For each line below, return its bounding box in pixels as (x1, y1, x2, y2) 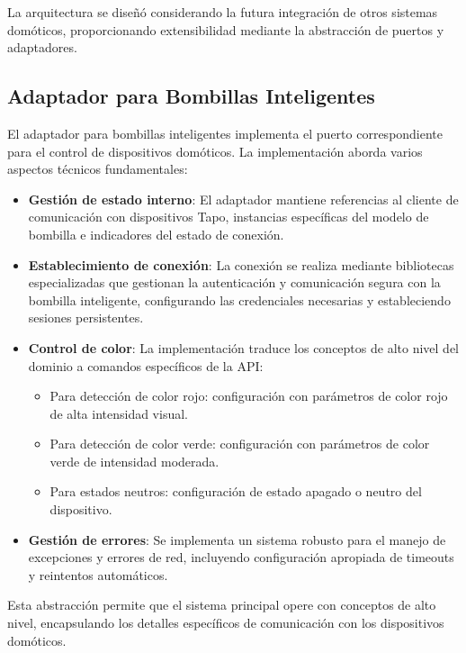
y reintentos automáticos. (28, 565, 168, 584)
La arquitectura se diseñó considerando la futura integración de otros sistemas (7, 3, 438, 21)
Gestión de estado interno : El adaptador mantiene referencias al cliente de (28, 189, 459, 208)
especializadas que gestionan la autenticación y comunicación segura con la (28, 273, 441, 292)
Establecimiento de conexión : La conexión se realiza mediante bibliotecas (28, 255, 454, 274)
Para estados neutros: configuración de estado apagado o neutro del (49, 482, 422, 501)
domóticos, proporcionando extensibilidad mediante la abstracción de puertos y (7, 20, 444, 39)
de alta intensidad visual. (49, 404, 188, 422)
